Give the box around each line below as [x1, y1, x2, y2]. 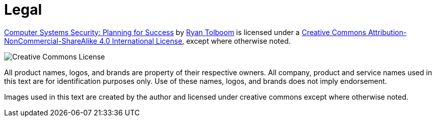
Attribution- [368, 27, 407, 37]
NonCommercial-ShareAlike [4, 36, 98, 45]
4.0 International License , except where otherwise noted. [99, 36, 291, 45]
